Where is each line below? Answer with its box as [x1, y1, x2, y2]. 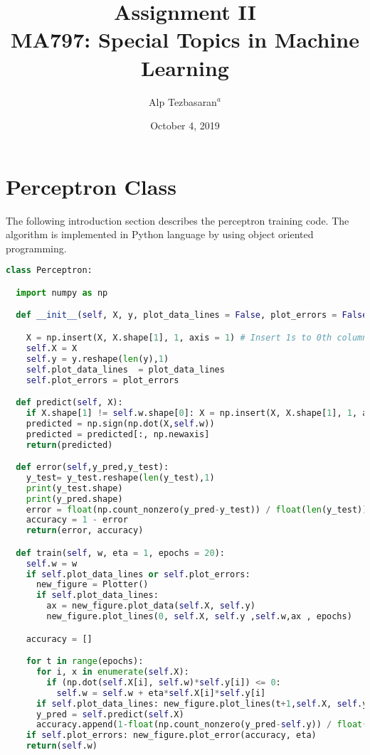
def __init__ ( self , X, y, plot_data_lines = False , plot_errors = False [16, 310, 368, 321]
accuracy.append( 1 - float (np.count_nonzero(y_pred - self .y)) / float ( [36, 719, 368, 730]
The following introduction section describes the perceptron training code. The [6, 213, 349, 227]
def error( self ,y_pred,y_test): [16, 462, 169, 473]
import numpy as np [16, 287, 108, 298]
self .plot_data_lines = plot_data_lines [26, 364, 225, 375]
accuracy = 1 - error [26, 515, 128, 525]
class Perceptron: [6, 265, 92, 276]
